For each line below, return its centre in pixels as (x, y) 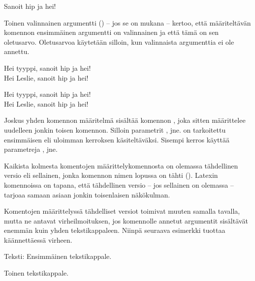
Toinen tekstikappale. (36, 273)
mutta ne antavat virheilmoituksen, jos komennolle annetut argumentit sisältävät (126, 220)
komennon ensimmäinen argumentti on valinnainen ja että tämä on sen (112, 32)
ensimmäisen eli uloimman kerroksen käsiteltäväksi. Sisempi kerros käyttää (117, 139)
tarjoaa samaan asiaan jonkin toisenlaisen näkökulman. (87, 194)
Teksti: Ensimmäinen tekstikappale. (58, 256)
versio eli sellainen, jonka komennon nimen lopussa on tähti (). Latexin (111, 175)
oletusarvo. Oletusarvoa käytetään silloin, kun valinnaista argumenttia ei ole (119, 42)
